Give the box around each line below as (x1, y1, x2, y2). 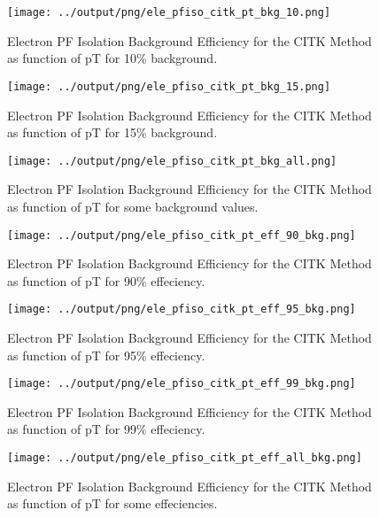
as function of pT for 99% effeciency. (7, 420, 205, 438)
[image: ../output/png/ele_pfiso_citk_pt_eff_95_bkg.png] (7, 303, 356, 316)
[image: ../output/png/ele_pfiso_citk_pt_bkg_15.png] (7, 80, 331, 93)
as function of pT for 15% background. (7, 123, 218, 142)
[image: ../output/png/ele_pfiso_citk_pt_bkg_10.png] (7, 6, 331, 19)
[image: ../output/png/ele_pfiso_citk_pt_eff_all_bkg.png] (7, 452, 362, 465)
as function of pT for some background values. (7, 197, 259, 215)
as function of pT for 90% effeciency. (7, 271, 205, 290)
